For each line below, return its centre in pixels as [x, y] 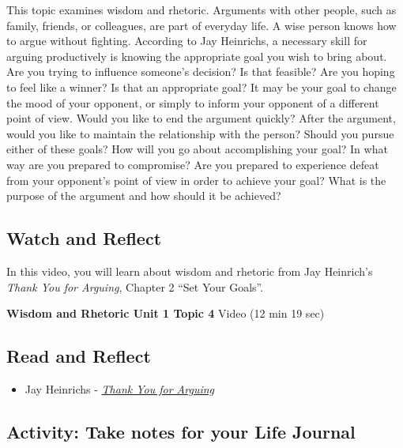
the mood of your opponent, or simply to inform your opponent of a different [193, 102]
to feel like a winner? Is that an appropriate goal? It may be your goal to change [201, 87]
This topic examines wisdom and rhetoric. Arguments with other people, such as [201, 9]
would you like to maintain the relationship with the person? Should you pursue [200, 133]
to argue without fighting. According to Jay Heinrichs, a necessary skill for [187, 41]
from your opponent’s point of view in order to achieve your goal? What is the [196, 180]
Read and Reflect [79, 356]
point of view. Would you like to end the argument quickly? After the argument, [201, 118]
